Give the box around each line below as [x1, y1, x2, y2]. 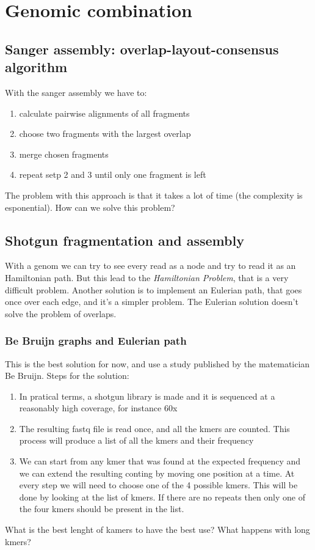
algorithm [5, 57, 68, 76]
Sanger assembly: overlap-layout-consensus [5, 39, 279, 58]
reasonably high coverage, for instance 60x [19, 402, 178, 414]
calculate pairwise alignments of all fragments [19, 106, 190, 119]
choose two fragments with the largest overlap [19, 127, 191, 140]
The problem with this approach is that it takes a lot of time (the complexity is [5, 188, 303, 201]
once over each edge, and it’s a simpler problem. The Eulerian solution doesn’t [5, 295, 299, 308]
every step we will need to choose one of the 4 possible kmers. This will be [19, 479, 298, 491]
